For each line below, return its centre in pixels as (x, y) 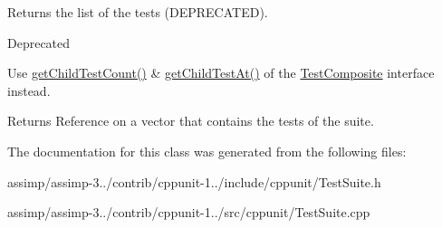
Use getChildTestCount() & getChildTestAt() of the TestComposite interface (221, 73)
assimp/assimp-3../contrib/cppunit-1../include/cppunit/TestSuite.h (194, 181)
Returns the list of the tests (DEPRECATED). (138, 12)
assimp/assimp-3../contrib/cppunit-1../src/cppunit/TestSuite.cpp (189, 212)
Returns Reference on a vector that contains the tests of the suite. (191, 121)
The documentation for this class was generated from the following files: (207, 151)
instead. (29, 90)
